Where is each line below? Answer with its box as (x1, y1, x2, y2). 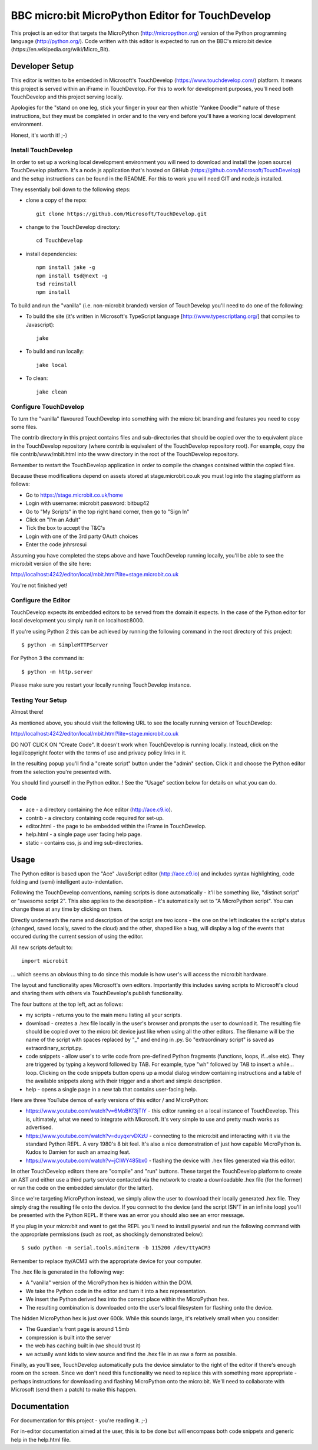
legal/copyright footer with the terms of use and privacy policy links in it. (11, 749, 187, 756)
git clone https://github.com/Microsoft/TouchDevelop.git (36, 210, 207, 217)
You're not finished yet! (11, 582, 68, 589)
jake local (36, 362, 68, 368)
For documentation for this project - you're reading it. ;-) (11, 1417, 148, 1424)
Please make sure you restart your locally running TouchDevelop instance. (11, 681, 191, 688)
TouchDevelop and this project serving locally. (11, 93, 124, 100)
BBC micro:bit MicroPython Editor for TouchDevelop (11, 9, 271, 22)
